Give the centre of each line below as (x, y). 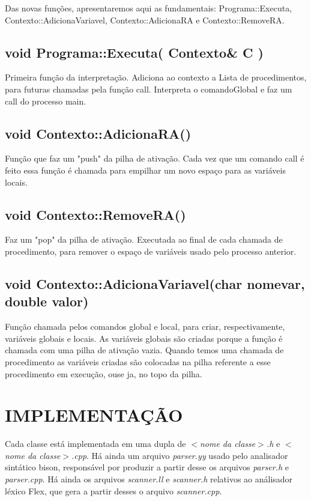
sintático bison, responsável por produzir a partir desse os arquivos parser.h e (147, 467)
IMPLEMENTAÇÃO (94, 415)
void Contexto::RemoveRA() (95, 214)
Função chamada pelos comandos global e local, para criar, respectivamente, (145, 326)
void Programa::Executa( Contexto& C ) (134, 52)
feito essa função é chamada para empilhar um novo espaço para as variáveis (145, 170)
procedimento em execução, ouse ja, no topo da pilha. (104, 373)
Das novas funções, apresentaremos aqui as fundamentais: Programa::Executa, (149, 8)
